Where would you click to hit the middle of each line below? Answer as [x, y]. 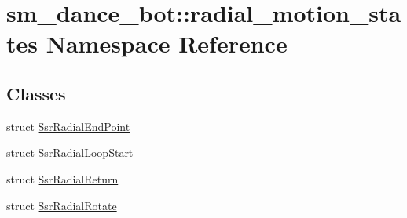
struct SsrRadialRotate [62, 205]
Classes [36, 93]
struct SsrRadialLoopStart [70, 153]
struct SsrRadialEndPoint [68, 126]
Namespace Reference [167, 44]
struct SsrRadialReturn [62, 178]
